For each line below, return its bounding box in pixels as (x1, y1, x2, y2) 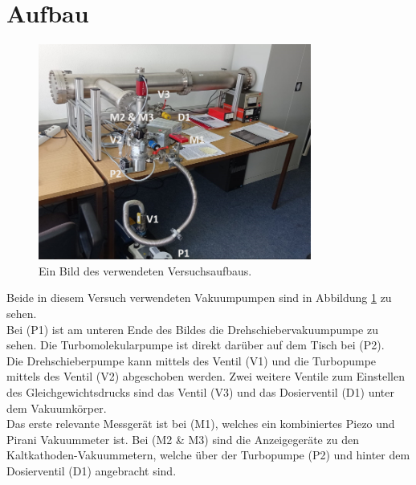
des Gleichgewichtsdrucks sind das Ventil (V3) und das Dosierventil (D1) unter (6, 384, 394, 401)
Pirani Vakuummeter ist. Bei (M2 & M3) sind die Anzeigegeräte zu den (6, 430, 359, 447)
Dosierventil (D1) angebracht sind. (6, 463, 177, 479)
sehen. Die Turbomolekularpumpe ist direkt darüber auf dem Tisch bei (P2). (6, 336, 385, 353)
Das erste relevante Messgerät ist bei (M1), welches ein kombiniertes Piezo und (6, 415, 395, 432)
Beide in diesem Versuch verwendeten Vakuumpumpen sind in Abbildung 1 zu (6, 289, 392, 306)
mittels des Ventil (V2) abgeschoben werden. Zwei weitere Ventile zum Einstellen (6, 368, 405, 385)
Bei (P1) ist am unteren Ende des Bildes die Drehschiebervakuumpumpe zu (6, 320, 378, 337)
